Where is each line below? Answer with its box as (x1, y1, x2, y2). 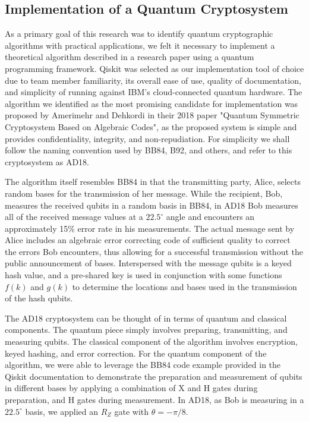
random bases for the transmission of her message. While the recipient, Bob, (5, 187, 283, 199)
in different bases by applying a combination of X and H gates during (5, 382, 258, 394)
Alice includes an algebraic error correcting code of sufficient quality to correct (5, 234, 291, 246)
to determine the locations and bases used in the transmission (72, 280, 297, 292)
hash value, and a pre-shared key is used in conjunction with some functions (5, 269, 282, 281)
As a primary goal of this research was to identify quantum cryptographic (5, 27, 273, 40)
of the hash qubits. (5, 292, 73, 304)
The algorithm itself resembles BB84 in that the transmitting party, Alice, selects (5, 175, 301, 188)
